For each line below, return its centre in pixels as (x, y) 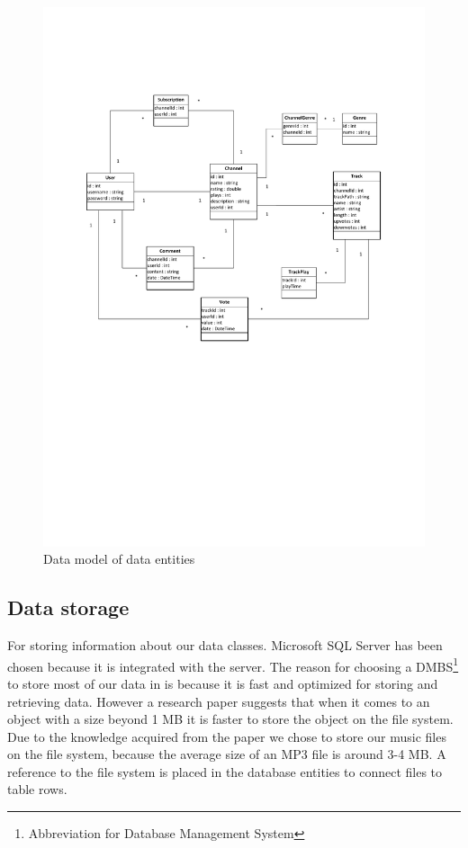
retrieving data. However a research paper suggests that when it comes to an (219, 701)
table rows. (37, 789)
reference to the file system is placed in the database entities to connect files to (225, 771)
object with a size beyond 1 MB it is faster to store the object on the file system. (230, 719)
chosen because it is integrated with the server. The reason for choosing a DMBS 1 (233, 665)
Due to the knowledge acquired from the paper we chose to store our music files (227, 736)
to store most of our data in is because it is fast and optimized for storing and (223, 683)
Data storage (68, 607)
